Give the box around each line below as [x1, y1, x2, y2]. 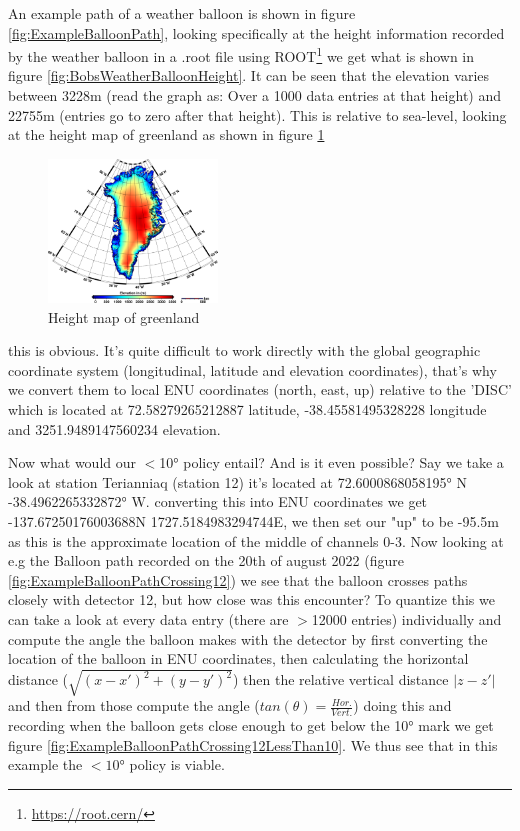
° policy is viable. [119, 754, 225, 775]
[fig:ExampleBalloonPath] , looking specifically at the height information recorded [8, 22, 505, 43]
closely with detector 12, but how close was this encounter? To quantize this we [8, 589, 495, 610]
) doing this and [353, 695, 452, 716]
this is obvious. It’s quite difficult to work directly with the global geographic [8, 340, 481, 361]
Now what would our [8, 452, 136, 473]
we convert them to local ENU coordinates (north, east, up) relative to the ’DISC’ [8, 379, 512, 400]
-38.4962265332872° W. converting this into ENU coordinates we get [8, 491, 428, 512]
